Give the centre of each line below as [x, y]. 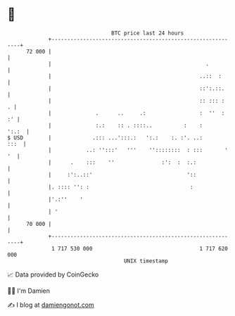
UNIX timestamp [146, 261]
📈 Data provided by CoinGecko [53, 274]
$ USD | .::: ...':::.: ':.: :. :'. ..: [105, 138]
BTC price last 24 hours [148, 33]
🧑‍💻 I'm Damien [29, 291]
